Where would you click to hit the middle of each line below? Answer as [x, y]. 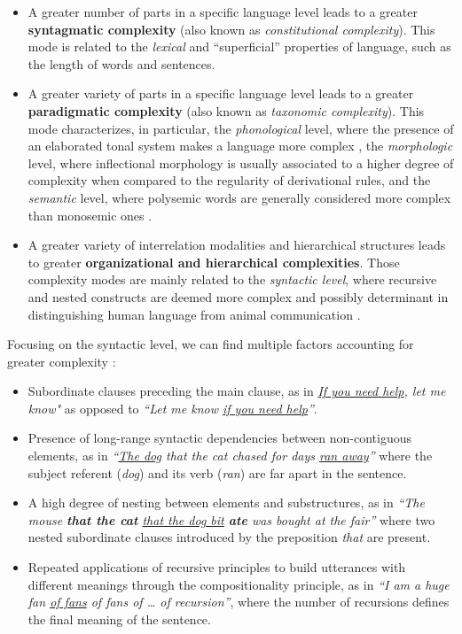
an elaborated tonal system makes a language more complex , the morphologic [240, 146]
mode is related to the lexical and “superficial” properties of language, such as [239, 46]
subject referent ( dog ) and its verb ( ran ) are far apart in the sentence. [217, 472]
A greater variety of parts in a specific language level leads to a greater [221, 93]
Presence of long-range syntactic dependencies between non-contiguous [220, 438]
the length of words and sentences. [121, 63]
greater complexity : [62, 361]
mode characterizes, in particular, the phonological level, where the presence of [241, 128]
